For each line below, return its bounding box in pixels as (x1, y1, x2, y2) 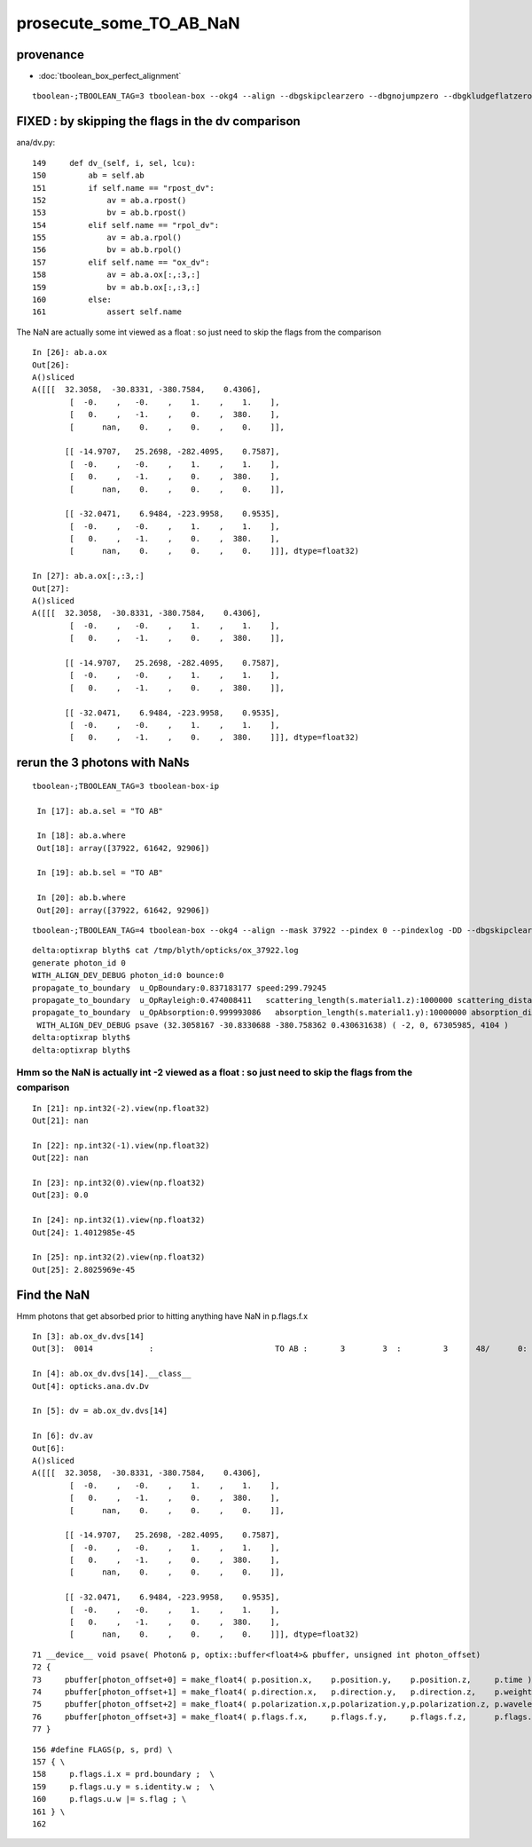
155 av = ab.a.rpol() (32, 233, 182, 243)
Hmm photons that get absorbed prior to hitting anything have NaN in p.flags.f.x (16, 1310, 309, 1322)
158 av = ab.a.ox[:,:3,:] (32, 270, 201, 280)
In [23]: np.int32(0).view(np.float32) (32, 1178, 206, 1188)
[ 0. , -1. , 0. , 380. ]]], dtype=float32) (69, 732, 360, 743)
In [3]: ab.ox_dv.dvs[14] (32, 1331, 145, 1342)
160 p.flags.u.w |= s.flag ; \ (32, 1794, 187, 1804)
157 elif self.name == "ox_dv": (32, 257, 210, 267)
